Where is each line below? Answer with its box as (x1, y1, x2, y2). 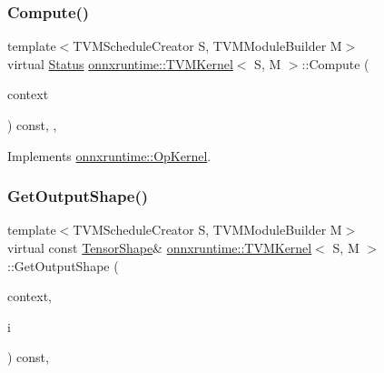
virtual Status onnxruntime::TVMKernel (7, 54, 233, 73)
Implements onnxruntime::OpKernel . (7, 146, 212, 165)
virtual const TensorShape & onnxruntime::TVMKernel (7, 238, 312, 257)
